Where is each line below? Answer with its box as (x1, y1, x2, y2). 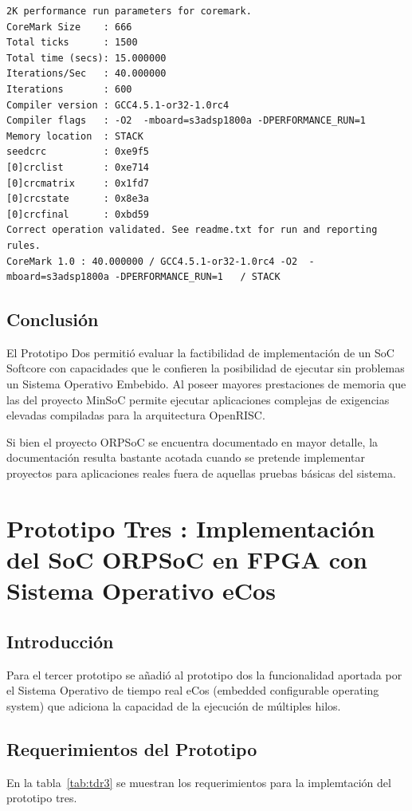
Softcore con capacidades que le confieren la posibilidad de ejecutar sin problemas (6, 360, 405, 376)
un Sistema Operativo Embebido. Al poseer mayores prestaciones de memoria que (6, 376, 406, 392)
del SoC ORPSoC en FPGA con (6, 543, 367, 576)
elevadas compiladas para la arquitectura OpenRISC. (6, 407, 265, 423)
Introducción (6, 628, 114, 653)
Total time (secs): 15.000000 (6, 52, 167, 64)
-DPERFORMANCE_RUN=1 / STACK (115, 271, 281, 283)
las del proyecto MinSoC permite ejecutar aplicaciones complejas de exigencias (6, 391, 390, 407)
